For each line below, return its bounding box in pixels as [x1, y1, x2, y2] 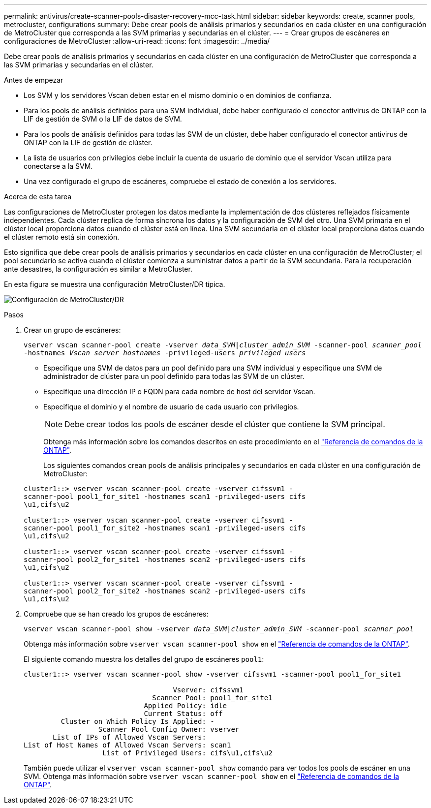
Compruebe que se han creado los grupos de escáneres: [24, 610, 209, 618]
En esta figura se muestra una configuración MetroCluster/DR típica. [4, 280, 225, 288]
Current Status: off [144, 710, 223, 717]
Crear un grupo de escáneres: [24, 326, 121, 334]
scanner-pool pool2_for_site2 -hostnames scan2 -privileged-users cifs [24, 587, 306, 595]
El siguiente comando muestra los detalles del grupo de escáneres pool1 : [24, 655, 264, 663]
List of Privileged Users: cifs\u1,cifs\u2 [102, 749, 273, 757]
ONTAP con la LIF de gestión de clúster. [24, 138, 153, 147]
